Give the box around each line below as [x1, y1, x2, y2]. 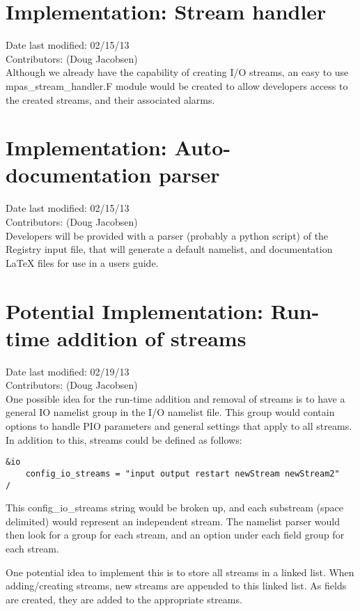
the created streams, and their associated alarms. [6, 92, 215, 107]
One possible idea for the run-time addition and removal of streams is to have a [6, 391, 345, 405]
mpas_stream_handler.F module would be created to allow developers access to [6, 78, 348, 93]
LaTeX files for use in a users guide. [6, 255, 159, 270]
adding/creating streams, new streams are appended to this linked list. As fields [6, 578, 347, 593]
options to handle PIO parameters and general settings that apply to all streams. [6, 419, 352, 433]
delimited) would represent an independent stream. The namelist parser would [6, 513, 341, 528]
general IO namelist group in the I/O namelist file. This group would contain [6, 405, 335, 419]
